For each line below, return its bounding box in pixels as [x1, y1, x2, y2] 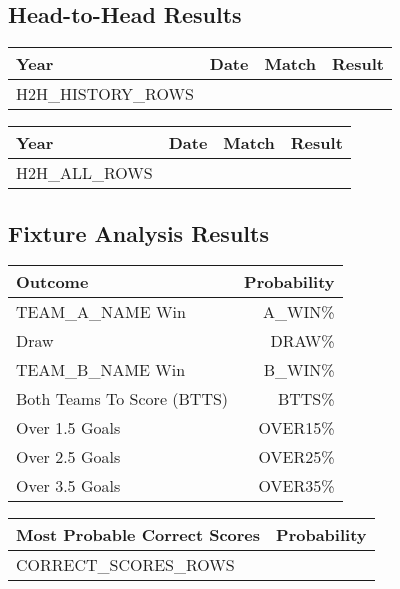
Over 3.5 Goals [16, 474, 121, 498]
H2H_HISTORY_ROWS [16, 82, 194, 106]
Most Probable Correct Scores [16, 523, 261, 547]
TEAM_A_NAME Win [16, 300, 186, 324]
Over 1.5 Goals [16, 416, 121, 440]
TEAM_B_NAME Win [16, 358, 186, 382]
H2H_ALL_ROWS [16, 161, 153, 185]
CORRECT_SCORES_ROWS [16, 553, 235, 577]
